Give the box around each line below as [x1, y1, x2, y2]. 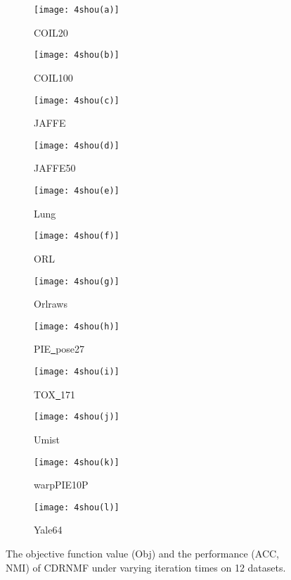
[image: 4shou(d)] [34, 140, 119, 151]
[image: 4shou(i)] [34, 367, 119, 377]
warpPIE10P [34, 477, 89, 492]
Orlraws [34, 296, 67, 311]
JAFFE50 [34, 160, 76, 175]
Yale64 [34, 522, 63, 537]
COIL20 [34, 25, 68, 39]
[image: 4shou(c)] [34, 95, 119, 106]
